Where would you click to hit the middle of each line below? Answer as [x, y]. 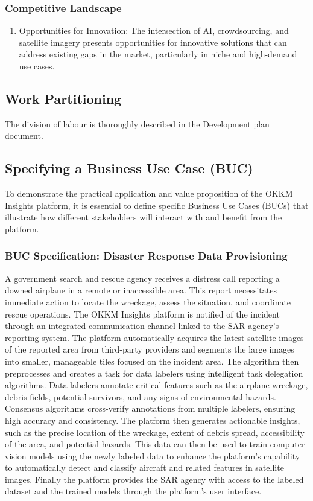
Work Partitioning [63, 98]
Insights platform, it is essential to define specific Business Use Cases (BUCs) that [157, 205]
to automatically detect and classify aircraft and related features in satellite [144, 467]
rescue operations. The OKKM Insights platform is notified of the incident [142, 314]
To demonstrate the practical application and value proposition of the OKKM [149, 193]
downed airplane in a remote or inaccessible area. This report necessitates [141, 290]
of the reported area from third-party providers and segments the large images [150, 349]
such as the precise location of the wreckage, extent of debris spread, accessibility [155, 432]
